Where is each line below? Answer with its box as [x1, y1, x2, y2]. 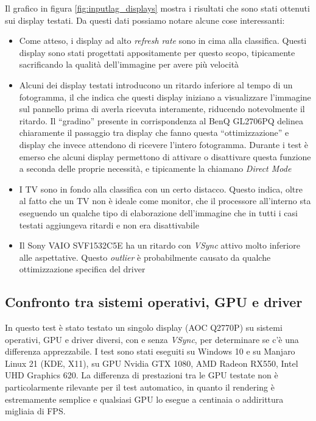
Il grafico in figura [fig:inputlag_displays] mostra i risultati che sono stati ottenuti [5, 2, 310, 14]
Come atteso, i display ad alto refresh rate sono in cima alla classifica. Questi [19, 34, 307, 47]
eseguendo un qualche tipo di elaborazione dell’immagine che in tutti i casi [19, 206, 298, 219]
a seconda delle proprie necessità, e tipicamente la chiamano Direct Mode [19, 162, 292, 175]
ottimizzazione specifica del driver [19, 263, 146, 275]
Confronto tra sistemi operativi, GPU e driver [5, 292, 303, 311]
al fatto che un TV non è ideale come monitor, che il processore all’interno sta [19, 194, 311, 207]
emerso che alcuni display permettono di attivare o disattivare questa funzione [19, 150, 311, 163]
